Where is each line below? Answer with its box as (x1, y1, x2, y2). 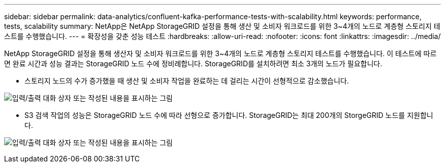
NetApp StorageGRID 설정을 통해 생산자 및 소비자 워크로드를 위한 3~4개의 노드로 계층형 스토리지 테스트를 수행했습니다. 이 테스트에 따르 (4, 49, 437, 58)
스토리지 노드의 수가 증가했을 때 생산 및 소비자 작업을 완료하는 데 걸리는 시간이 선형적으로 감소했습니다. (24, 76, 349, 85)
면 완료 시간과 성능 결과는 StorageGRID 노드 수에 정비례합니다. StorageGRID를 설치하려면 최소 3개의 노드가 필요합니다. (4, 59, 383, 68)
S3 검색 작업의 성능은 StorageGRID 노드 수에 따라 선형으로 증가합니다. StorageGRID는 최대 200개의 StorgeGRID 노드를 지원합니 (24, 111, 433, 119)
